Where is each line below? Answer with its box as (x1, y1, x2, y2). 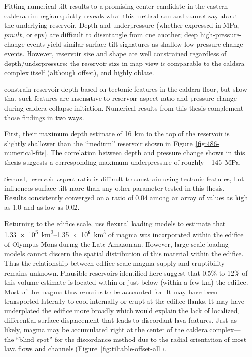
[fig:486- (195, 138, 220, 148)
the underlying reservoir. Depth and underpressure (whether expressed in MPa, (4, 20, 239, 30)
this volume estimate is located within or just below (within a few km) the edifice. (4, 277, 248, 287)
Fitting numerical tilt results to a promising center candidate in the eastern (4, 1, 228, 11)
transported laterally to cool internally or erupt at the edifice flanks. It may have (4, 296, 244, 306)
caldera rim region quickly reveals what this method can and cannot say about (4, 10, 237, 20)
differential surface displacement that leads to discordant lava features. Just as (4, 315, 237, 325)
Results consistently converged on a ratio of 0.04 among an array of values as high (4, 192, 248, 202)
